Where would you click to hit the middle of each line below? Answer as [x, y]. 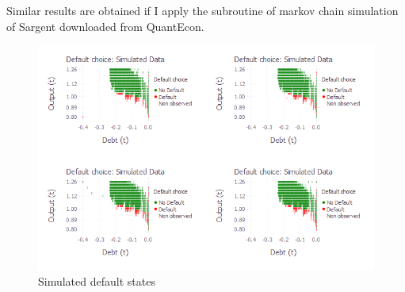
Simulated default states [97, 280]
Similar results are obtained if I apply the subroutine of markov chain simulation [202, 10]
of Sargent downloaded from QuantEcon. [105, 26]
